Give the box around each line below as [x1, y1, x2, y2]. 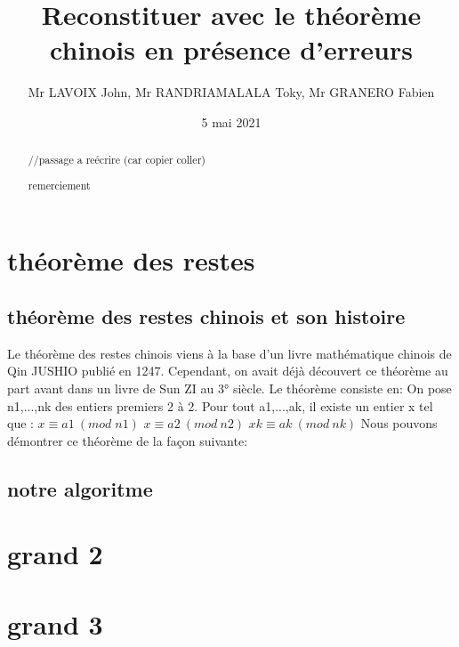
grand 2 [7, 536, 103, 572]
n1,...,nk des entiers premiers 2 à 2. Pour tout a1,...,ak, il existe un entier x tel [7, 396, 433, 415]
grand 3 [7, 605, 103, 642]
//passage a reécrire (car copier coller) [28, 152, 205, 167]
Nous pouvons [360, 414, 438, 433]
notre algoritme [7, 474, 153, 502]
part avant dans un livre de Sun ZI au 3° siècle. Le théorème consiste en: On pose [7, 379, 452, 398]
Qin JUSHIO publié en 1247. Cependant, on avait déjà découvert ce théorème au [7, 361, 448, 380]
